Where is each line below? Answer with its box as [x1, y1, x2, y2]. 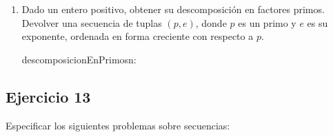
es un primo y [238, 15, 296, 30]
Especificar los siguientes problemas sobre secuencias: [6, 118, 230, 132]
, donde [195, 15, 227, 30]
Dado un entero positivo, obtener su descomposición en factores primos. [21, 2, 325, 16]
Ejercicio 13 [6, 85, 91, 107]
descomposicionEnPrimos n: [21, 52, 137, 66]
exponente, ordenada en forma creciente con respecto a [21, 29, 254, 43]
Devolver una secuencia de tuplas [21, 15, 162, 30]
